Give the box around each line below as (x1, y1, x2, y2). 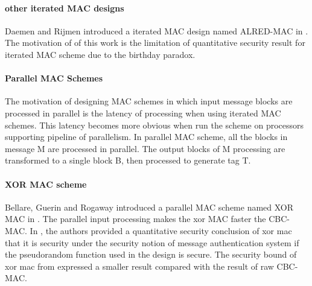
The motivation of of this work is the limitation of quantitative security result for (5, 36, 305, 49)
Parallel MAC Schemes (5, 72, 103, 84)
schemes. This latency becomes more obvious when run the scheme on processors (5, 118, 304, 131)
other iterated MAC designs (5, 1, 124, 14)
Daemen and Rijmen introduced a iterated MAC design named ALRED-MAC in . (5, 24, 308, 37)
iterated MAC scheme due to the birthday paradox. (5, 48, 196, 60)
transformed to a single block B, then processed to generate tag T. (5, 154, 251, 167)
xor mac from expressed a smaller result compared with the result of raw (5, 259, 274, 272)
